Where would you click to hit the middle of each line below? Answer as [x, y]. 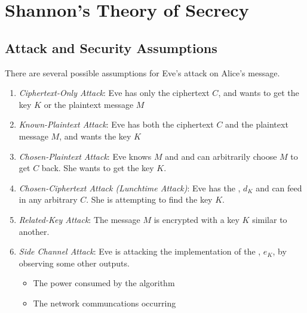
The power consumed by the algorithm [104, 283]
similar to [270, 219]
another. [34, 231]
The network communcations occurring [105, 303]
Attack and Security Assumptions [111, 47]
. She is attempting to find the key [149, 199]
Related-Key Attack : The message [79, 219]
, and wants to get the [259, 93]
